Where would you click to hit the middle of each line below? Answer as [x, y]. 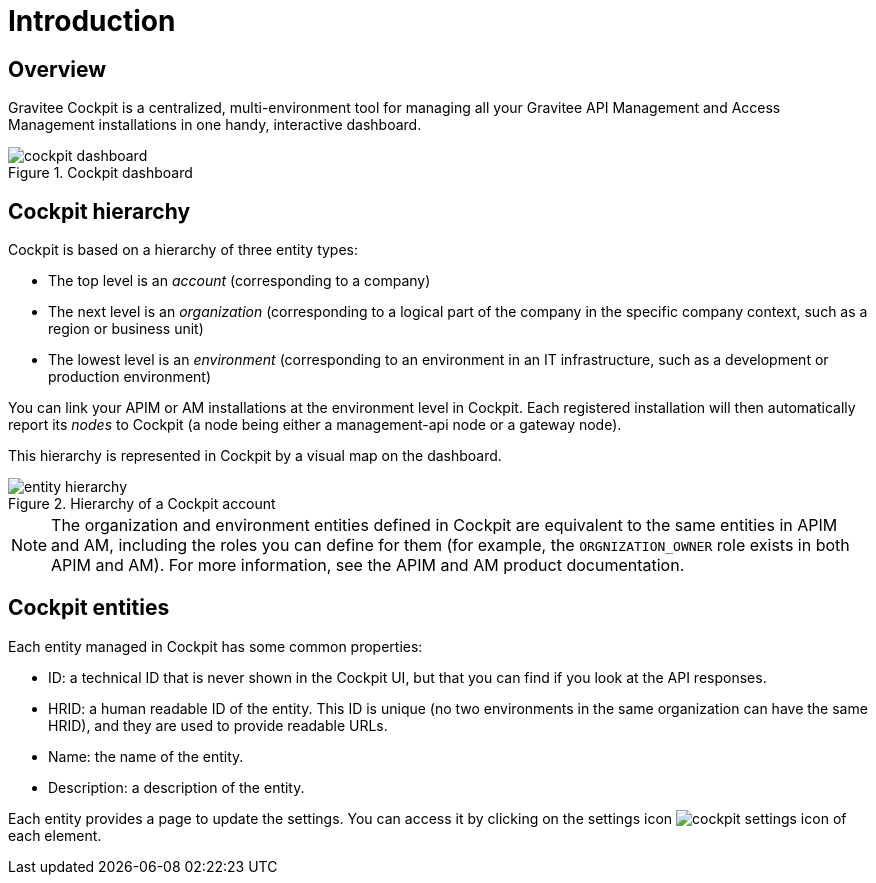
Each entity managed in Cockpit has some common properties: [215, 646]
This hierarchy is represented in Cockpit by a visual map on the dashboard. [255, 456]
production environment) [130, 377]
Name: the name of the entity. [146, 756]
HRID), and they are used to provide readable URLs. [218, 725]
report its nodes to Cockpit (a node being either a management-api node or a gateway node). [315, 425]
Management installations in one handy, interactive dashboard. [215, 125]
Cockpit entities [89, 608]
